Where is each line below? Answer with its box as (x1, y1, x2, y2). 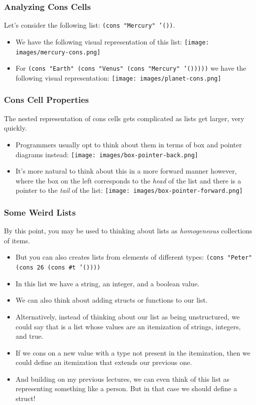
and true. (15, 331, 43, 341)
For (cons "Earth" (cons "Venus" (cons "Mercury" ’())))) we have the (15, 63, 247, 73)
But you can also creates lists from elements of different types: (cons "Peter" (15, 252, 252, 262)
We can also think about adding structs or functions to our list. (15, 295, 208, 305)
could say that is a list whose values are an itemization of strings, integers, (15, 321, 241, 331)
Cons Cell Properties (4, 93, 89, 106)
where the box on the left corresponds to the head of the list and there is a (15, 175, 241, 185)
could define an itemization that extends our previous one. (15, 357, 192, 367)
